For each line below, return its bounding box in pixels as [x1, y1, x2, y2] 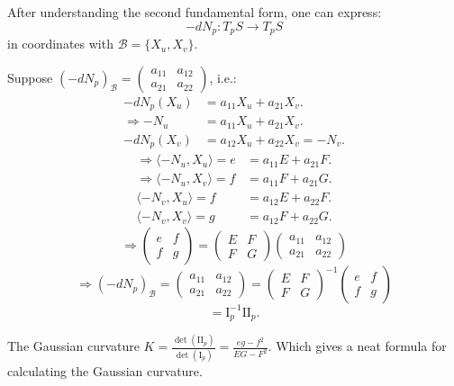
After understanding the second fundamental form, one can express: [7, 3, 382, 21]
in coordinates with [7, 34, 113, 53]
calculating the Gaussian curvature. [7, 361, 203, 380]
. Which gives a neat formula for [268, 337, 447, 355]
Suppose [7, 67, 53, 86]
